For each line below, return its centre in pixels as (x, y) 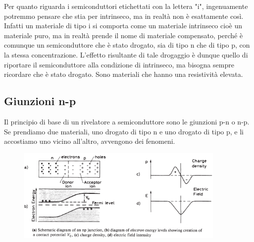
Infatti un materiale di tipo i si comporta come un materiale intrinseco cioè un (123, 26)
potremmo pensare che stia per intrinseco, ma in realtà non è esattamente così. (124, 16)
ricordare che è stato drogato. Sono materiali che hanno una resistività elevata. (124, 74)
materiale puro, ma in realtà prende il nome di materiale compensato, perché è (124, 35)
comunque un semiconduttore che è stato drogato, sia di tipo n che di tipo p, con (127, 45)
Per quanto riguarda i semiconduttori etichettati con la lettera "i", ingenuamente (126, 6)
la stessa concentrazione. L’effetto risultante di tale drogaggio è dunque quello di (126, 54)
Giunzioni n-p (40, 101)
